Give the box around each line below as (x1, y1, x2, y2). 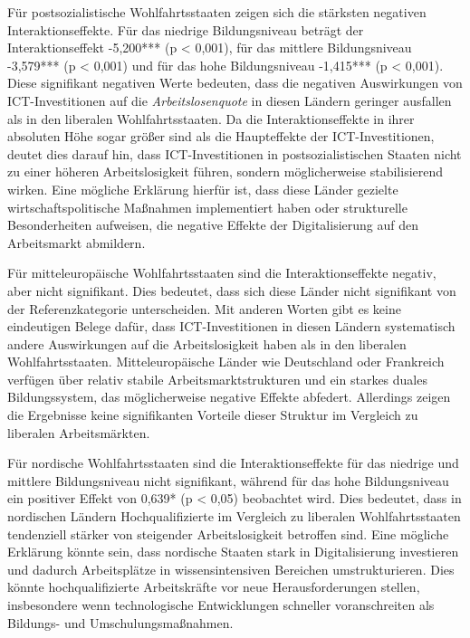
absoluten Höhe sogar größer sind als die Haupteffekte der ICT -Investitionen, (7, 127, 435, 146)
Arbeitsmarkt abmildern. (7, 233, 146, 252)
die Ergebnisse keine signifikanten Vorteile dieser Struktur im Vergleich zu (7, 405, 418, 424)
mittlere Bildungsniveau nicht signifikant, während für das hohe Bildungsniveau (7, 471, 449, 490)
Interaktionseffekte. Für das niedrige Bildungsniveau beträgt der (7, 20, 364, 39)
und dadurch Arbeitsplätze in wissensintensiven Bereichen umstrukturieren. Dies (7, 559, 455, 578)
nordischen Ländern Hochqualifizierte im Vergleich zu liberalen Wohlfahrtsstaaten (7, 507, 461, 526)
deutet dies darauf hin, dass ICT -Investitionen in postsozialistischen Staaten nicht (7, 144, 462, 163)
